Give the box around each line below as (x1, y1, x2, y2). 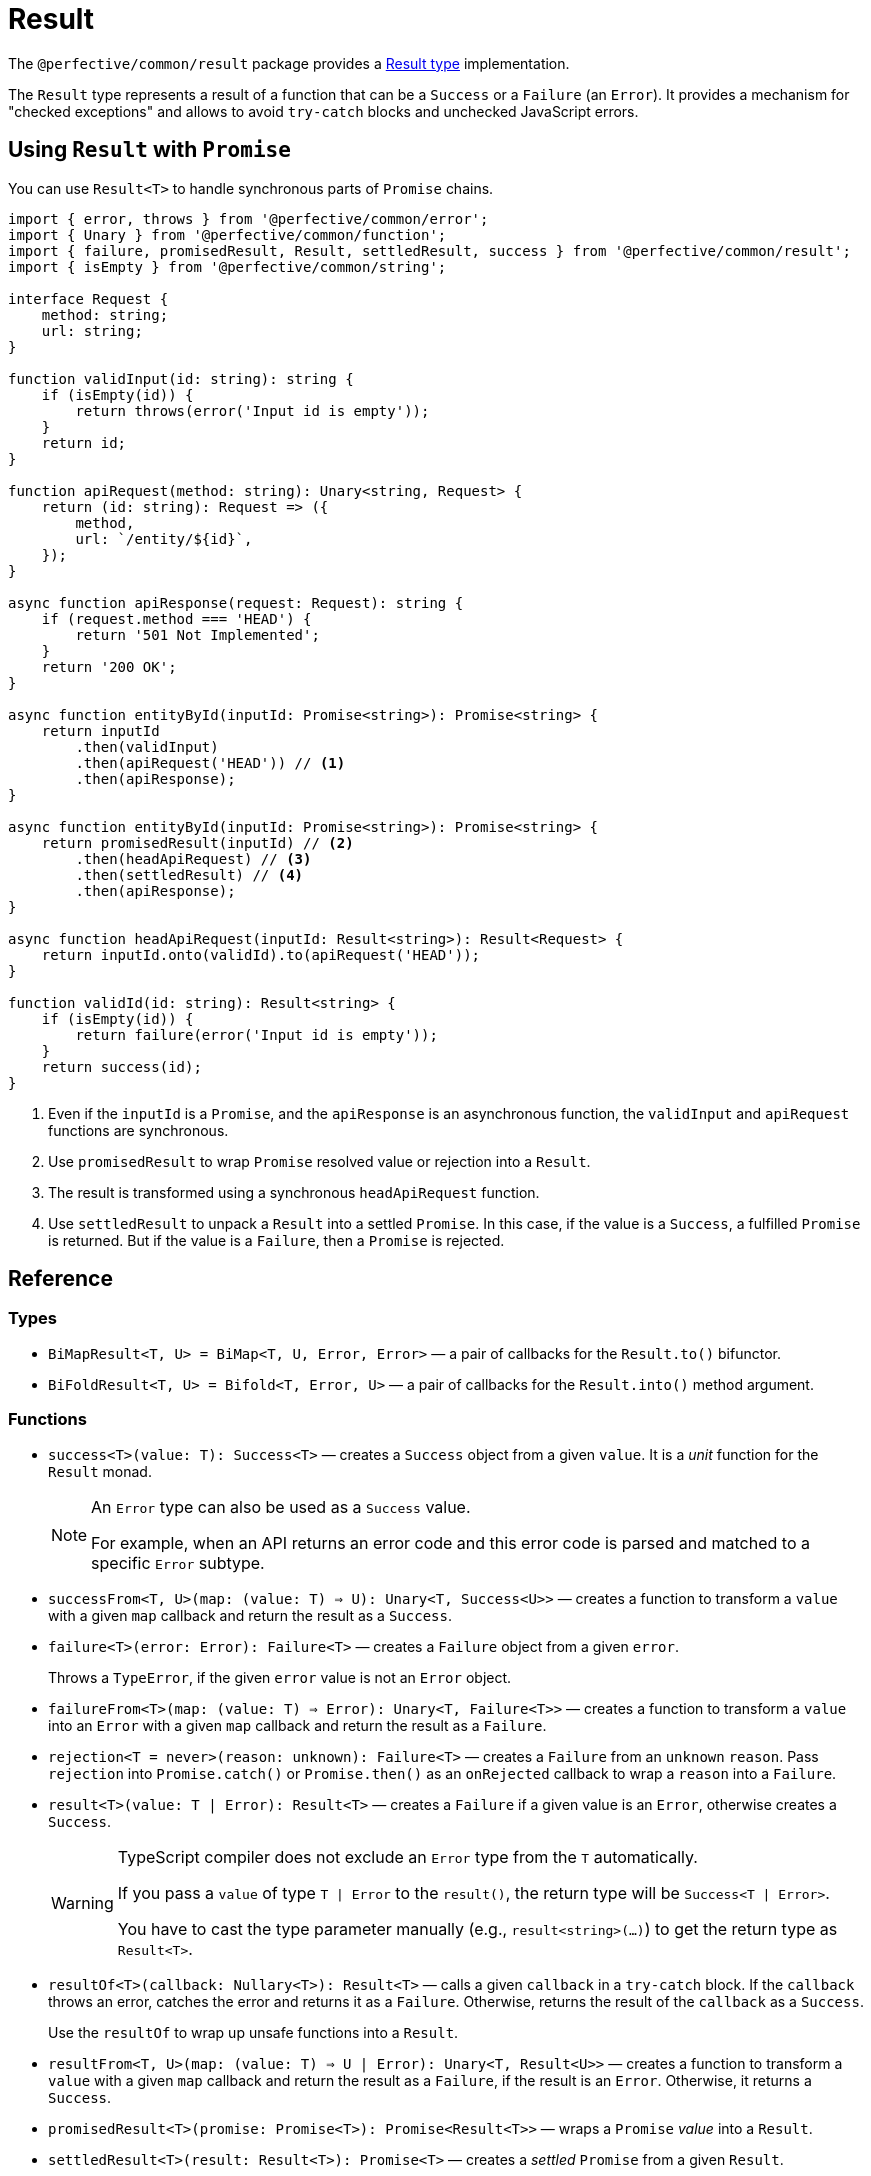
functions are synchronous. (48, 1121, 229, 1139)
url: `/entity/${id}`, (75, 530, 253, 547)
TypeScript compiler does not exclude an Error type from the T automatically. (117, 1846, 698, 1867)
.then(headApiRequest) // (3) (75, 850, 312, 867)
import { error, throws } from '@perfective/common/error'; (8, 210, 489, 227)
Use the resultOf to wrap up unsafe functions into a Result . (48, 2023, 459, 2041)
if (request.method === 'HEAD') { (41, 610, 312, 627)
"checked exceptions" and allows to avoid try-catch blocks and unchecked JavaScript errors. (8, 102, 639, 120)
